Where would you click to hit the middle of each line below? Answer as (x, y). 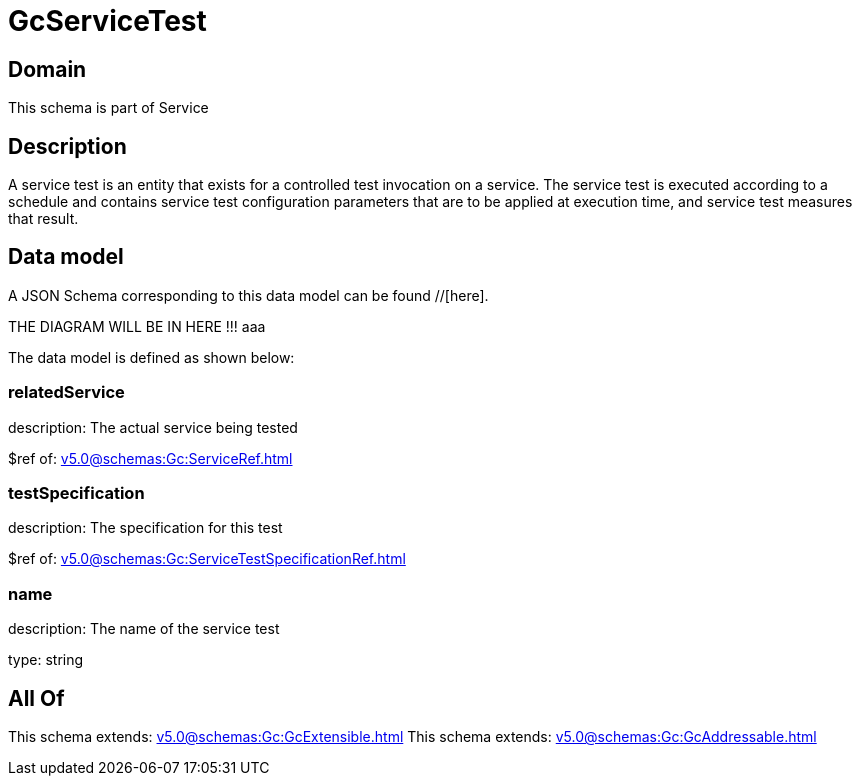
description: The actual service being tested (153, 427)
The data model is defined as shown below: (151, 357)
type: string (46, 660)
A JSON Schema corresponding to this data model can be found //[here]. (248, 295)
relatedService (66, 392)
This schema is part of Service (108, 108)
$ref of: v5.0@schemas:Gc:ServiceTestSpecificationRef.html (207, 559)
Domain (47, 69)
